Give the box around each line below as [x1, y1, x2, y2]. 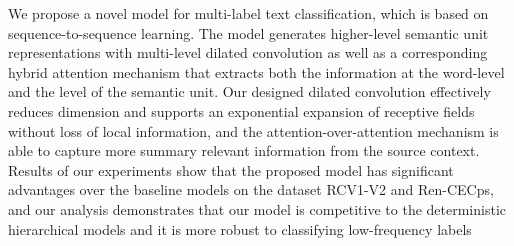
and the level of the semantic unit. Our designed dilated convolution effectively [8, 81, 491, 102]
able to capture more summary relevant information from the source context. [8, 140, 480, 161]
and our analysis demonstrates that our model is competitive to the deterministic [8, 198, 506, 219]
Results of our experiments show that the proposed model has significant [8, 159, 454, 180]
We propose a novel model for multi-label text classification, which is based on [8, 3, 489, 23]
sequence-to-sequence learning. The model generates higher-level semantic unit [8, 22, 489, 43]
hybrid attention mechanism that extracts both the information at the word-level [8, 61, 505, 82]
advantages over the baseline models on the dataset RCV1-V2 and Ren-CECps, [8, 179, 494, 200]
